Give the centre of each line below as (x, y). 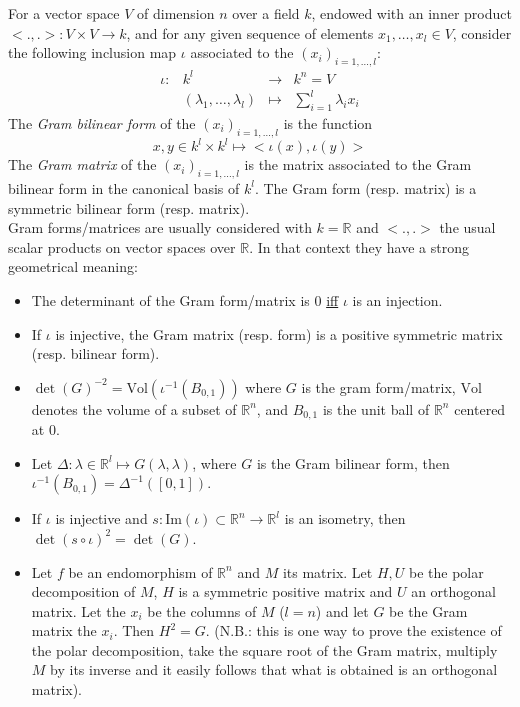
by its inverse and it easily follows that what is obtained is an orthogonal (274, 669)
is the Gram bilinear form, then (353, 462)
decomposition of (83, 591)
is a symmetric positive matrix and (285, 591)
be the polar (446, 571)
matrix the (64, 630)
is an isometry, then (345, 518)
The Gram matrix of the (82, 164)
